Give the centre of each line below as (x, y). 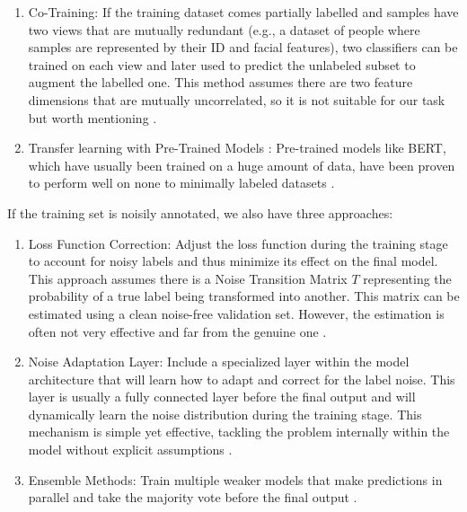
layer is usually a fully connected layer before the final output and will (222, 397)
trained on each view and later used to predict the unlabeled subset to (222, 64)
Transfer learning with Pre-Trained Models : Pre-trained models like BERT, (237, 148)
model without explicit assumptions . (130, 450)
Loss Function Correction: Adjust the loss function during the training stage (238, 243)
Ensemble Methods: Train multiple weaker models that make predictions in (235, 479)
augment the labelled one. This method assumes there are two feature (220, 82)
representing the (407, 278)
